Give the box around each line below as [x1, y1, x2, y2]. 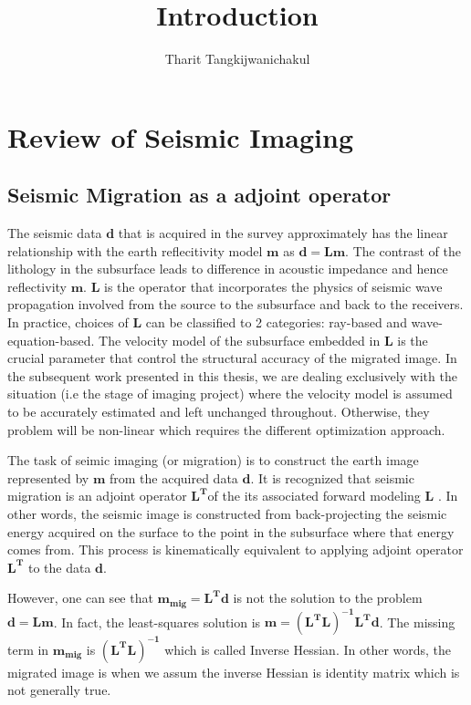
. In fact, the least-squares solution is [53, 612, 261, 631]
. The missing [379, 612, 455, 631]
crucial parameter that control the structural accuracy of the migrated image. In [7, 348, 457, 368]
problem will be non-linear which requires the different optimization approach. [7, 420, 445, 439]
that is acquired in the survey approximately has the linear [118, 223, 448, 243]
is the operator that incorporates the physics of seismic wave [104, 276, 443, 295]
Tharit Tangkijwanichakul [164, 49, 310, 68]
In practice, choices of [7, 313, 129, 332]
